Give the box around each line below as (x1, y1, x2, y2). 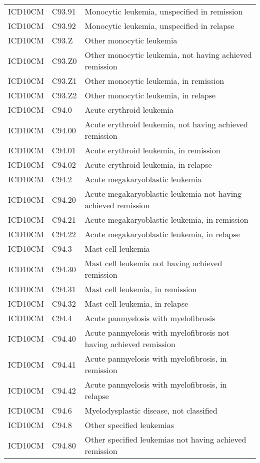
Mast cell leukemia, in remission (84, 283, 197, 295)
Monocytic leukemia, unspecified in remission (84, 5, 243, 17)
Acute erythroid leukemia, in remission (84, 144, 220, 156)
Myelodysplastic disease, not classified (84, 405, 217, 416)
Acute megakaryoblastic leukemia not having (84, 188, 242, 199)
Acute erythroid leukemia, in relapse (84, 159, 212, 170)
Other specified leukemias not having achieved (84, 434, 246, 445)
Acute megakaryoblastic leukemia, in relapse (84, 228, 240, 240)
